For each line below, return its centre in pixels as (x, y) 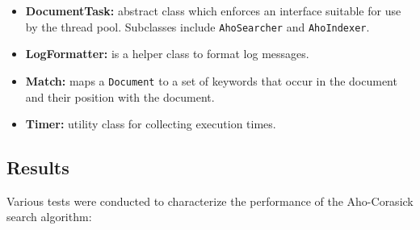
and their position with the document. (120, 96)
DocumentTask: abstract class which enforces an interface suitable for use (213, 10)
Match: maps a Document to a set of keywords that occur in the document (211, 80)
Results (38, 167)
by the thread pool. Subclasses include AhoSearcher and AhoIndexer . (197, 26)
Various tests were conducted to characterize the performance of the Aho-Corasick (210, 201)
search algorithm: (49, 217)
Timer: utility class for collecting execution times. (151, 124)
